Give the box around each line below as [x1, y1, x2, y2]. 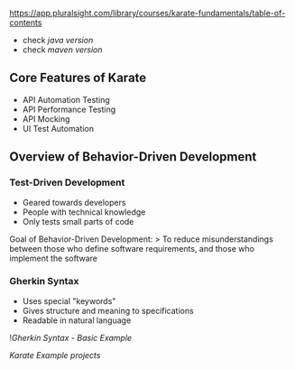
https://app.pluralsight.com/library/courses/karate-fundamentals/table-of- [9, 8, 286, 18]
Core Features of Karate [9, 70, 147, 86]
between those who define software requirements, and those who [9, 243, 255, 254]
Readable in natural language [22, 315, 132, 326]
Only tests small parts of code [22, 216, 134, 226]
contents [9, 17, 42, 28]
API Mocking [22, 113, 70, 125]
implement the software [9, 253, 97, 263]
